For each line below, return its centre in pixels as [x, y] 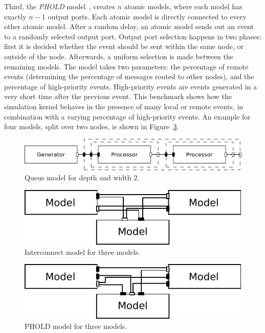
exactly [15, 16]
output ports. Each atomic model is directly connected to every [147, 16]
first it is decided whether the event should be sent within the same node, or [124, 46]
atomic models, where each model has [183, 6]
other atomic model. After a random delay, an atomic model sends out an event [129, 26]
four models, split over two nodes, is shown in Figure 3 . [92, 126]
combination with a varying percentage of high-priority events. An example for [127, 116]
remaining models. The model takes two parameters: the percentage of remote [126, 66]
